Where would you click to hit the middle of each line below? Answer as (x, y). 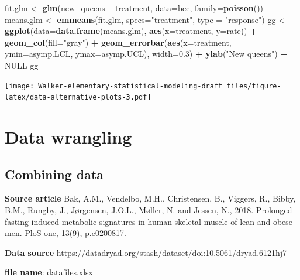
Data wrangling (68, 137)
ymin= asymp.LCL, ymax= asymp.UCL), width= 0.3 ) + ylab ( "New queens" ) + (146, 54)
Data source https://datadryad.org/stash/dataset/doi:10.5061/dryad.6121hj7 (146, 252)
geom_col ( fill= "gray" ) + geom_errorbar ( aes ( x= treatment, (118, 42)
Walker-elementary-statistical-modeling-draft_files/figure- (160, 86)
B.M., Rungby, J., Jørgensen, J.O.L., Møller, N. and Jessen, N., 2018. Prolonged (149, 210)
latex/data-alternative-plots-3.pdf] (78, 98)
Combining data (54, 174)
